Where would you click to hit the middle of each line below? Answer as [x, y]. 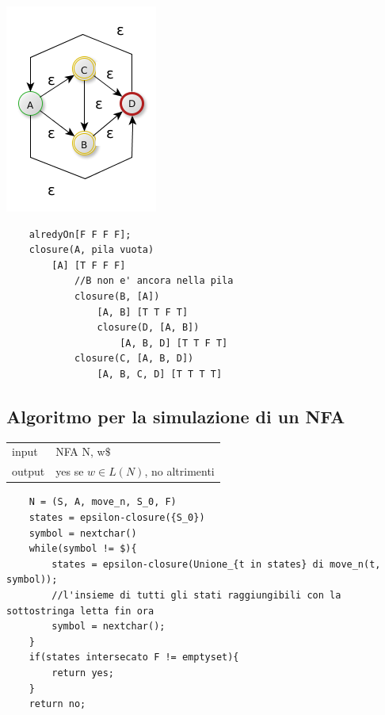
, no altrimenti [179, 471]
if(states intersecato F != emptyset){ [134, 658]
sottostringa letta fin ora [80, 611]
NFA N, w [80, 451]
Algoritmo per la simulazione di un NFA [176, 416]
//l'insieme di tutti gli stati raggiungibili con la [196, 595]
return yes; [83, 673]
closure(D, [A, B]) [148, 328]
